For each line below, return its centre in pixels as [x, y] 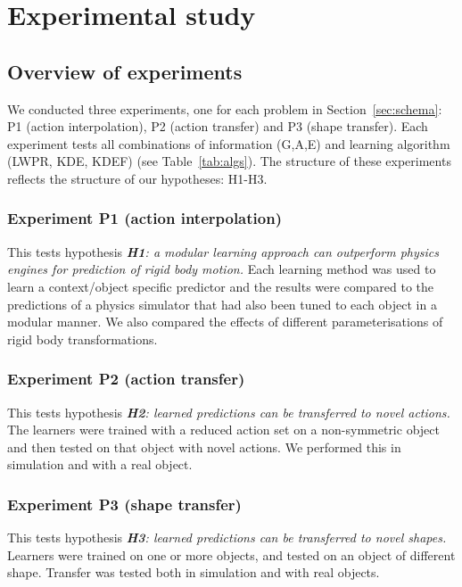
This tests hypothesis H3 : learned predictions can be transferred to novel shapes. [227, 537]
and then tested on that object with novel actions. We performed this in [204, 446]
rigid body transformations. [82, 339]
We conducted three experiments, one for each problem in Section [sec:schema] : [225, 108]
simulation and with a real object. [100, 464]
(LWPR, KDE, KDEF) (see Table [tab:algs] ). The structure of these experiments [229, 161]
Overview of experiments [125, 71]
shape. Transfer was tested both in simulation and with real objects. [194, 572]
